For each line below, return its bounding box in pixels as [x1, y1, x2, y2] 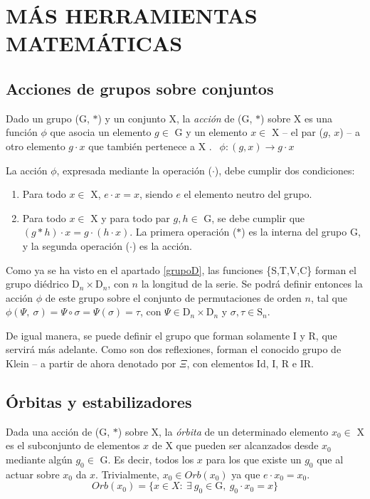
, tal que [310, 290, 347, 305]
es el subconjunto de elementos [6, 438, 140, 453]
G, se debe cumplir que [203, 210, 305, 225]
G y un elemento [174, 125, 248, 140]
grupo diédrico [6, 276, 69, 291]
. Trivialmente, [95, 466, 159, 481]
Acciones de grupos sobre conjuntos [6, 77, 274, 99]
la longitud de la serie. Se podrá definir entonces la [141, 276, 363, 291]
